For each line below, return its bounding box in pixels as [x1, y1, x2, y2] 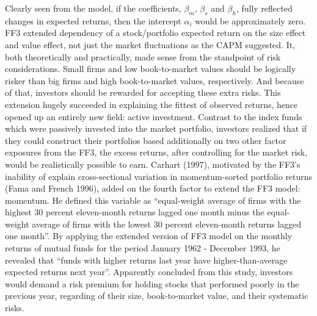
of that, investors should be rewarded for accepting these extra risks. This [5, 86, 281, 99]
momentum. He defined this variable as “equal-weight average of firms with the [5, 193, 301, 206]
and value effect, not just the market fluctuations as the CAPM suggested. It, [5, 38, 296, 51]
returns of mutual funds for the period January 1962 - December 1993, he [5, 242, 280, 254]
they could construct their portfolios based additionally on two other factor [5, 134, 286, 146]
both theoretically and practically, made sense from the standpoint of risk [5, 50, 281, 63]
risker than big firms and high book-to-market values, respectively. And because [5, 74, 304, 87]
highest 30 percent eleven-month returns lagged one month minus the [5, 206, 264, 218]
